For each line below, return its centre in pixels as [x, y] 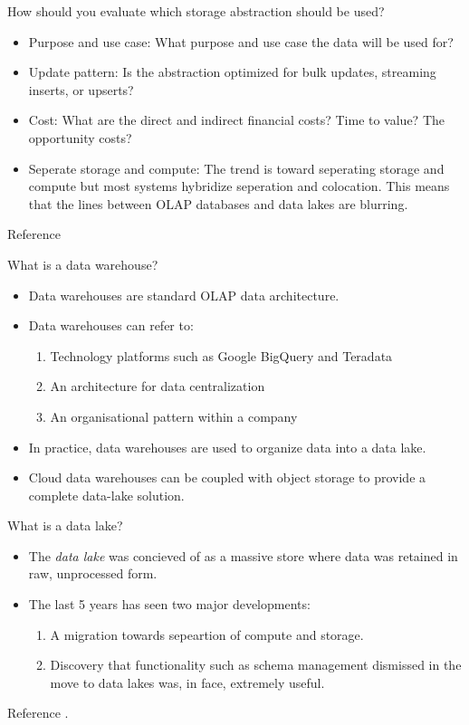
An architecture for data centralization [158, 386]
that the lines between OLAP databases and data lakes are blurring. [218, 203]
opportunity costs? [80, 137]
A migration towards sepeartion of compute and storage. [207, 634]
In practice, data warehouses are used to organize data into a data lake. [227, 447]
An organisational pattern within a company [174, 416]
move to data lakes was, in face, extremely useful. [187, 682]
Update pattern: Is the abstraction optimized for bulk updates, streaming [232, 72]
